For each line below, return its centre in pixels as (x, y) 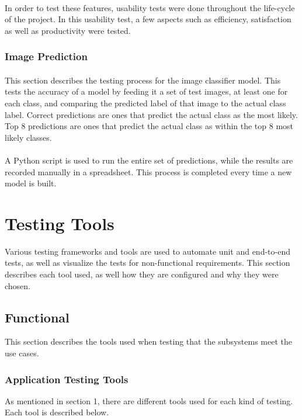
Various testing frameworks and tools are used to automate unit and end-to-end (147, 251)
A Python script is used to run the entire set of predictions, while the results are (149, 160)
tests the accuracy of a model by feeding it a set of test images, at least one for (146, 91)
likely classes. (28, 137)
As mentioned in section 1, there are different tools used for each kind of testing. (149, 400)
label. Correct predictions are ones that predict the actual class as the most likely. (151, 114)
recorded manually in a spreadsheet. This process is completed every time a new (148, 171)
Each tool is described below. (57, 412)
